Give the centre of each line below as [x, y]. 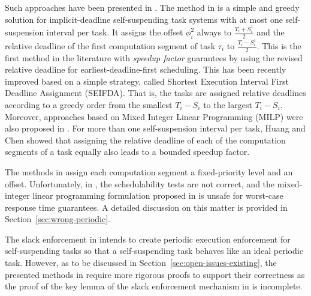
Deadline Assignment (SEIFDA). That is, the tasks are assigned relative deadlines [155, 93]
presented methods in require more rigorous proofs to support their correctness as [155, 274]
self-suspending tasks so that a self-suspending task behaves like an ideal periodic [154, 251]
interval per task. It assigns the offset [115, 32]
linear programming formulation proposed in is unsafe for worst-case [158, 195]
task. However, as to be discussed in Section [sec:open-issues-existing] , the [141, 263]
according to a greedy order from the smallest [89, 104]
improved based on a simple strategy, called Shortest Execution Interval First [147, 81]
